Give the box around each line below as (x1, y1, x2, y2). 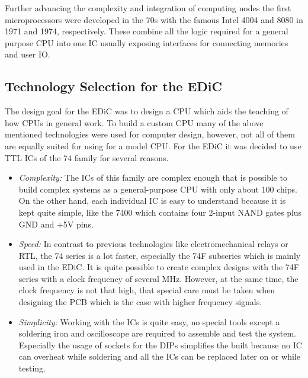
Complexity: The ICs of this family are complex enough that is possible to (18, 171, 287, 184)
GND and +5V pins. (18, 217, 94, 230)
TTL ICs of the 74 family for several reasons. (5, 151, 169, 164)
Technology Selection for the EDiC (5, 77, 222, 95)
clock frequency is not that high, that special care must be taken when (18, 284, 275, 296)
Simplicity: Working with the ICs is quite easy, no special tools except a (18, 315, 280, 328)
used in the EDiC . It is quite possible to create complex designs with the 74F (18, 261, 299, 273)
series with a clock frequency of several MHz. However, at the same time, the (18, 272, 299, 284)
